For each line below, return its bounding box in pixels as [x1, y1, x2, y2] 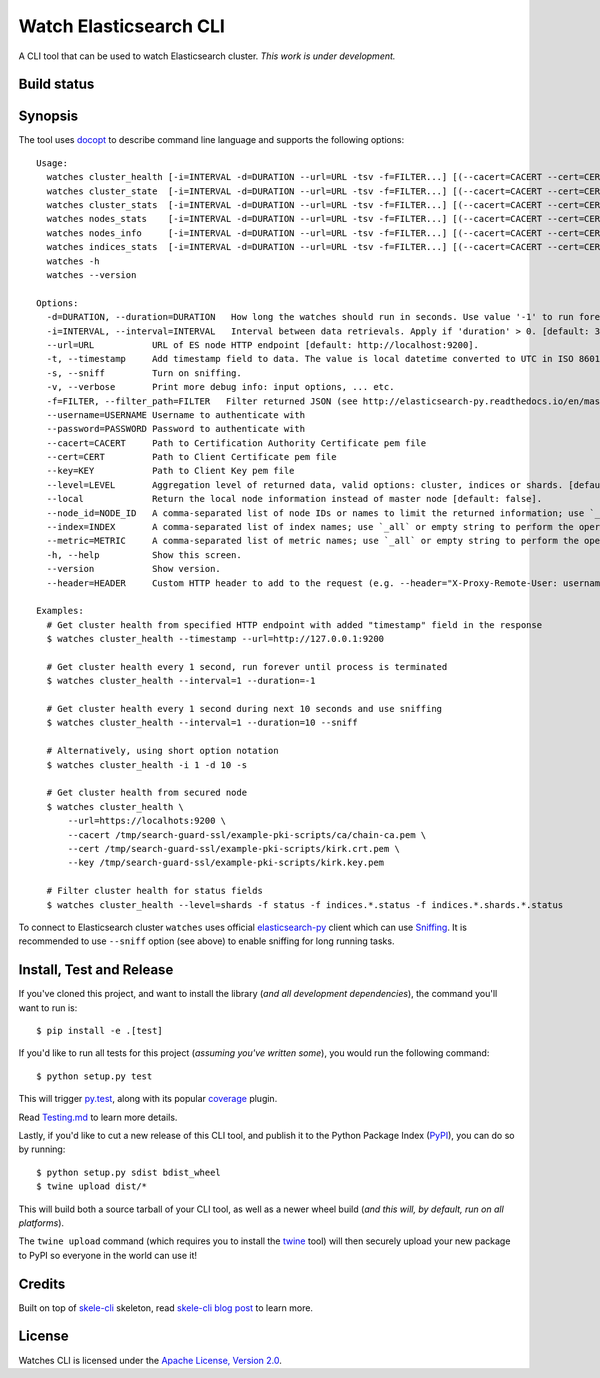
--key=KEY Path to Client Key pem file [46, 465, 295, 477]
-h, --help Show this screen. [46, 549, 242, 560]
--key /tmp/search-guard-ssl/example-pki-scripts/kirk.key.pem [67, 857, 385, 869]
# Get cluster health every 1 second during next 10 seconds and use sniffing [46, 703, 443, 715]
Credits [18, 1275, 66, 1292]
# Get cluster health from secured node [46, 787, 248, 799]
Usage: [36, 157, 69, 169]
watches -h [46, 255, 100, 267]
